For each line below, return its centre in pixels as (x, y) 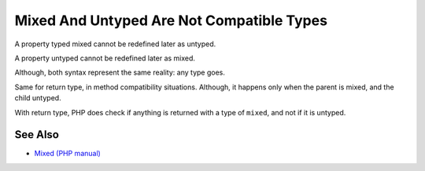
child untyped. (38, 98)
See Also (37, 135)
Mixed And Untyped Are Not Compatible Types (171, 20)
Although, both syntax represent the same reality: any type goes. (120, 73)
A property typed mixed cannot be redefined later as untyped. (115, 44)
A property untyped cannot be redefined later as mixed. (105, 58)
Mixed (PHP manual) (68, 154)
